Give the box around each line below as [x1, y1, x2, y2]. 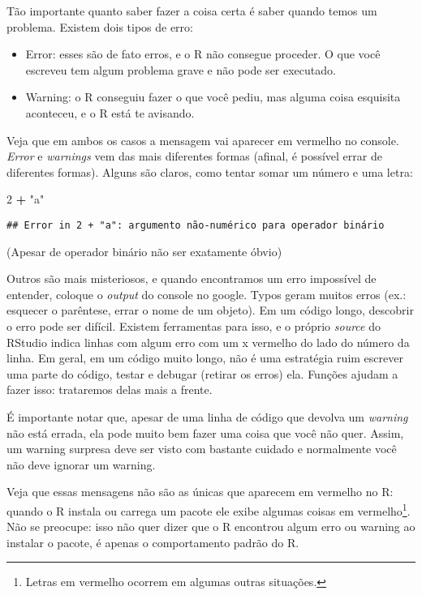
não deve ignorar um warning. [6, 456, 156, 473]
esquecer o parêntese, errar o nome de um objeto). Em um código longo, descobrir [6, 302, 414, 319]
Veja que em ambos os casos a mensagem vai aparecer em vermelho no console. [6, 131, 399, 148]
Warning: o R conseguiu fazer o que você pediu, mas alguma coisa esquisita [25, 88, 401, 105]
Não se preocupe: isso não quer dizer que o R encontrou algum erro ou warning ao [6, 518, 416, 535]
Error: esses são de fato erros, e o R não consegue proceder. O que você [25, 45, 381, 62]
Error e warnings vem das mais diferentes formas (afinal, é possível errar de [6, 148, 382, 165]
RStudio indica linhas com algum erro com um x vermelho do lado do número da [6, 333, 410, 350]
